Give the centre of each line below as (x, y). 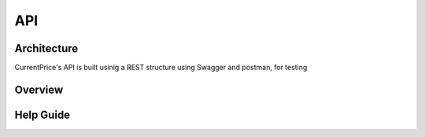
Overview (39, 89)
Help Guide (42, 115)
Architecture (46, 48)
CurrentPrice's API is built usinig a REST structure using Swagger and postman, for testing (161, 68)
